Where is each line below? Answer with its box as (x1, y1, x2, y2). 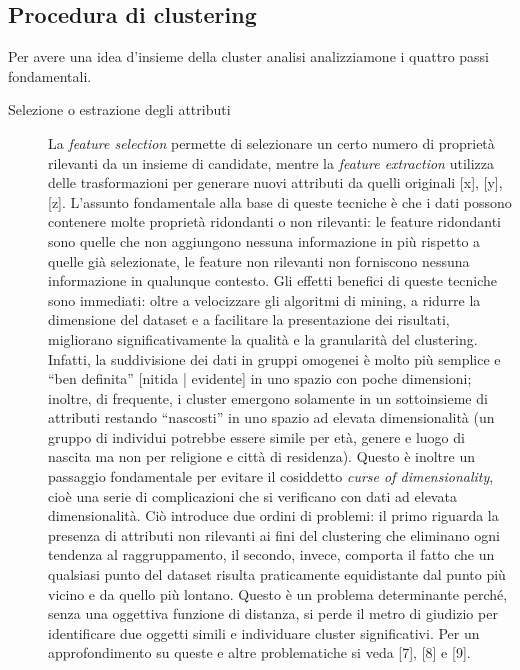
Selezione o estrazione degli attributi (8, 99, 231, 120)
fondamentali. (8, 65, 92, 86)
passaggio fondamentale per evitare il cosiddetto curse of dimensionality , (48, 466, 494, 487)
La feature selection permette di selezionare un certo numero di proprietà (48, 132, 495, 153)
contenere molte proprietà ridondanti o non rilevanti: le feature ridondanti (48, 211, 501, 232)
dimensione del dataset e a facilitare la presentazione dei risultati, (48, 309, 450, 330)
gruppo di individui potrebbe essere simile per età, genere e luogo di (48, 426, 465, 447)
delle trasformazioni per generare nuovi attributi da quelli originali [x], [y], (48, 172, 503, 193)
